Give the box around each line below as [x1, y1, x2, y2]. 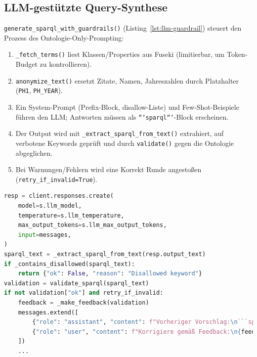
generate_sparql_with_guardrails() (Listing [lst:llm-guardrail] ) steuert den [4, 23, 242, 33]
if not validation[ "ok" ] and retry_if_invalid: [4, 289, 164, 297]
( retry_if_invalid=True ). [15, 174, 97, 184]
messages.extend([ [18, 309, 79, 316]
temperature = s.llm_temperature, [18, 212, 125, 219]
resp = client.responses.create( [4, 192, 114, 200]
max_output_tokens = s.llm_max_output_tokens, [18, 222, 167, 229]
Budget [15, 59, 38, 69]
